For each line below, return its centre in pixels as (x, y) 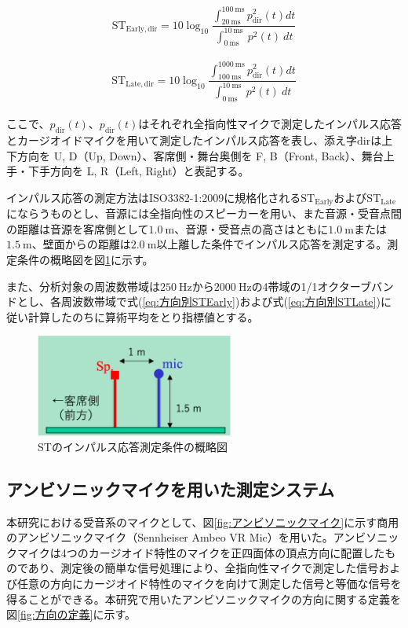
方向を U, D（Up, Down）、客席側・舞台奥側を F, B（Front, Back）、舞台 (200, 155)
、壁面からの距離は (81, 244)
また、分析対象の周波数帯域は (83, 286)
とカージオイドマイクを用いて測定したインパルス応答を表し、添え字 (182, 140)
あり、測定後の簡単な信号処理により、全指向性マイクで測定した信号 (203, 568)
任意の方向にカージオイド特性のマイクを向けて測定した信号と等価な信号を (209, 583)
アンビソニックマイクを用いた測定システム (171, 488)
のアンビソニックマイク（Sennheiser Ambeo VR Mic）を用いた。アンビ (186, 537)
